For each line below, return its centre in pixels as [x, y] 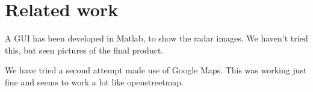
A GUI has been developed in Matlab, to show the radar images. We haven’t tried [156, 38]
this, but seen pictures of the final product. [84, 50]
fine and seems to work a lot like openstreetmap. [94, 81]
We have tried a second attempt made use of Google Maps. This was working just [156, 70]
